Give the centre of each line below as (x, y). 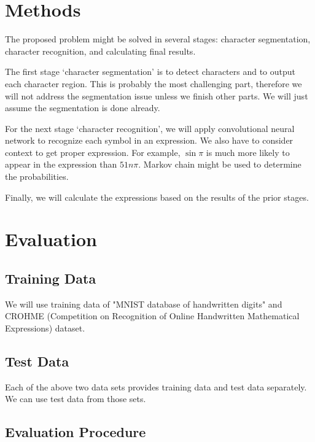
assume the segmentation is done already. (83, 108)
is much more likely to (248, 152)
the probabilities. (37, 176)
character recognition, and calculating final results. (100, 51)
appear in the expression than (61, 164)
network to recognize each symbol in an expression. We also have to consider (149, 140)
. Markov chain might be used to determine (220, 164)
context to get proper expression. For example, (93, 152)
